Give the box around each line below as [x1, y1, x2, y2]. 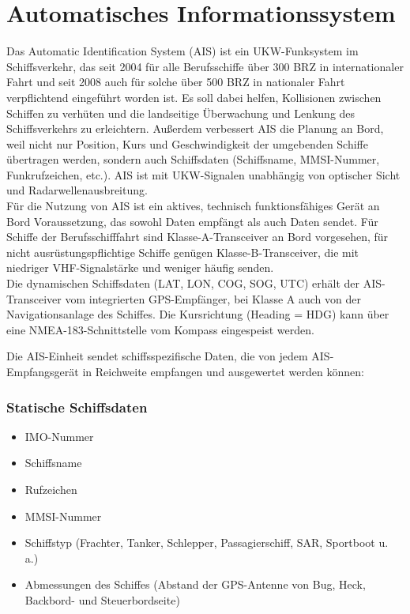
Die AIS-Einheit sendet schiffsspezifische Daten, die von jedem [6, 348, 308, 364]
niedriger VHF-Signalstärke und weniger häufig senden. [6, 259, 274, 276]
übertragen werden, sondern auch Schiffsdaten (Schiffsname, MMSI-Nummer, [6, 151, 380, 168]
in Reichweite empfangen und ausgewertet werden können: [82, 364, 364, 379]
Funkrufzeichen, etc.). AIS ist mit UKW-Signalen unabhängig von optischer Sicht [6, 166, 401, 183]
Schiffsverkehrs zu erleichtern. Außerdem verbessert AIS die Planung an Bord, [6, 120, 384, 137]
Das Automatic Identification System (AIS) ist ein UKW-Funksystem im [6, 43, 359, 59]
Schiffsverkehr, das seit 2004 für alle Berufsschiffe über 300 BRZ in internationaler [6, 58, 404, 74]
